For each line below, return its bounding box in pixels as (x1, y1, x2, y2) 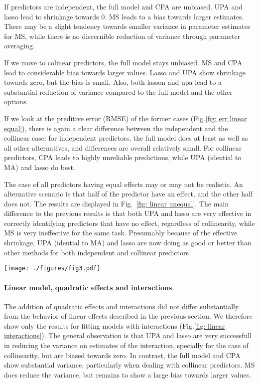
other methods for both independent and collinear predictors (4, 247, 189, 257)
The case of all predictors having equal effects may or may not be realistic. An (4, 179, 243, 189)
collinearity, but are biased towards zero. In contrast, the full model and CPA (4, 350, 241, 360)
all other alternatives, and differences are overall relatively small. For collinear (4, 142, 242, 153)
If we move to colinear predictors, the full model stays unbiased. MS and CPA (4, 57, 243, 67)
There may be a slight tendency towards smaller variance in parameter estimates (4, 21, 251, 31)
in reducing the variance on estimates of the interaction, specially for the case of (4, 340, 249, 351)
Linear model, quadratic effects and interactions (4, 282, 172, 292)
